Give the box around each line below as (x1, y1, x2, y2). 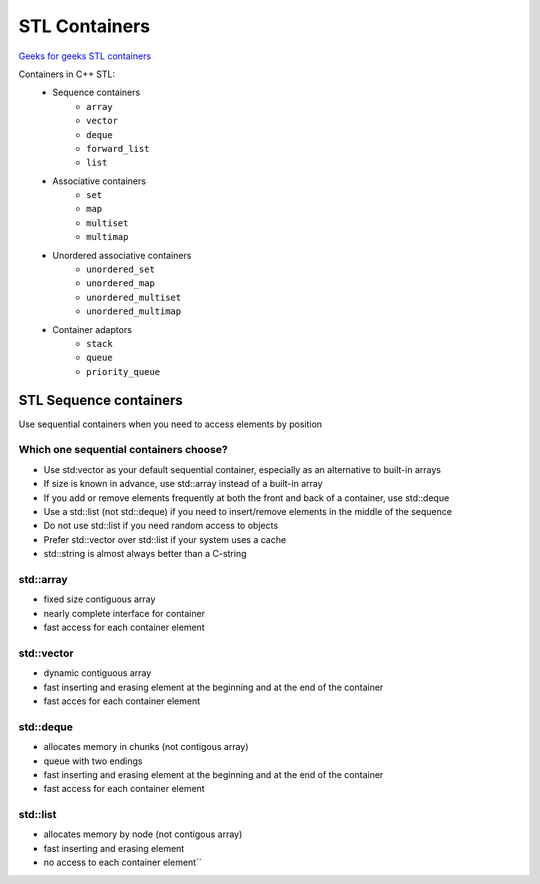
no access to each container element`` (43, 856, 202, 869)
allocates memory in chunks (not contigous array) (43, 741, 249, 753)
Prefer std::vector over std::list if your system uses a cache (43, 533, 287, 545)
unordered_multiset (86, 291, 182, 303)
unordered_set (86, 264, 155, 275)
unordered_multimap (86, 306, 182, 317)
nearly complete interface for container (43, 607, 205, 619)
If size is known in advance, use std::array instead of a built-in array (43, 478, 324, 490)
